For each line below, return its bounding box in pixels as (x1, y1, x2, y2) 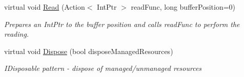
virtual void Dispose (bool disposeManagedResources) (4, 45, 173, 56)
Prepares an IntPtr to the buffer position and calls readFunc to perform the (4, 18, 240, 29)
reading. (4, 29, 29, 39)
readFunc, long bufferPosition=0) (131, 2, 236, 12)
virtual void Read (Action (4, 2, 85, 12)
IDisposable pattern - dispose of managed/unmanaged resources (4, 63, 202, 73)
